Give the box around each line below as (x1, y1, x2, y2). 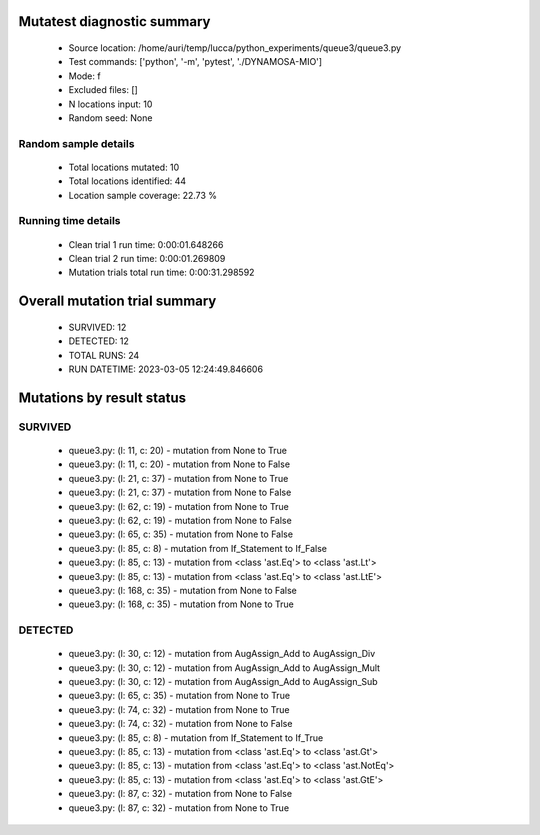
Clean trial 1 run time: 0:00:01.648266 (68, 238, 224, 250)
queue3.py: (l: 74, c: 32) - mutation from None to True (68, 703, 290, 715)
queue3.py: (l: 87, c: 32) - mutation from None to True (68, 801, 290, 814)
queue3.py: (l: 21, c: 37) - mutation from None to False (68, 486, 292, 499)
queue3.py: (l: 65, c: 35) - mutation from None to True (68, 690, 290, 702)
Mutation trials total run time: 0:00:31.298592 (68, 266, 255, 279)
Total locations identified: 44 (68, 175, 187, 187)
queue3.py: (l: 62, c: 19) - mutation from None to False (68, 514, 292, 526)
